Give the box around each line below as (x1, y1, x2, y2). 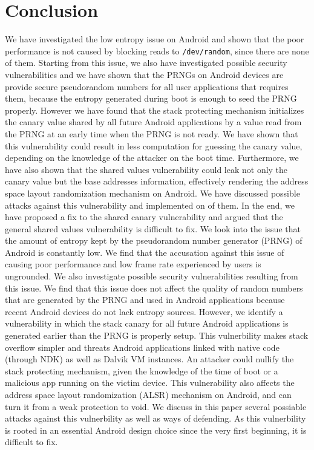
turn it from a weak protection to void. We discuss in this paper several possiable (5, 400, 307, 412)
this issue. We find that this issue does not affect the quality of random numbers (5, 281, 303, 294)
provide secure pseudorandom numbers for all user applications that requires (5, 80, 289, 93)
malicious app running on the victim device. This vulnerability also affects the (5, 376, 295, 389)
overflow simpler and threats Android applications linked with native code (5, 341, 280, 353)
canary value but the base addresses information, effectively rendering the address (5, 175, 309, 187)
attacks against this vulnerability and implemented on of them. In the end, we (5, 198, 295, 211)
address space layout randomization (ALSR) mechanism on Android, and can (5, 388, 292, 400)
